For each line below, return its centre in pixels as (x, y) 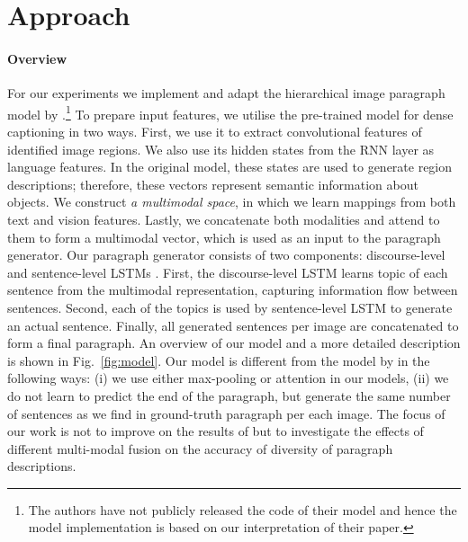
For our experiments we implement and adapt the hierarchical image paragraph (226, 93)
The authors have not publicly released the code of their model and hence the (243, 509)
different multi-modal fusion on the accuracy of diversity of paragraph (200, 448)
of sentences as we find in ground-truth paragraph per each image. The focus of (226, 413)
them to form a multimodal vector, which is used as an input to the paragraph (224, 237)
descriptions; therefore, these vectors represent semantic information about (213, 184)
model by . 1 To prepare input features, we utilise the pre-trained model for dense (230, 112)
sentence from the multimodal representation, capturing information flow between (233, 290)
